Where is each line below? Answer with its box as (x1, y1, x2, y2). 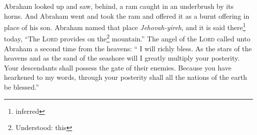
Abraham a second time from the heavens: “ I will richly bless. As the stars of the (4, 43, 252, 53)
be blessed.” (4, 82, 39, 92)
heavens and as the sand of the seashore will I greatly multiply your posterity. (4, 53, 240, 63)
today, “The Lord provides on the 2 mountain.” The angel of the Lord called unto (4, 32, 251, 44)
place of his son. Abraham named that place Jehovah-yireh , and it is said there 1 (4, 21, 246, 32)
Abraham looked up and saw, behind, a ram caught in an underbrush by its (4, 1, 234, 11)
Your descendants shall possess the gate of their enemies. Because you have (4, 62, 232, 72)
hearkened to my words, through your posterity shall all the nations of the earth (4, 72, 247, 82)
